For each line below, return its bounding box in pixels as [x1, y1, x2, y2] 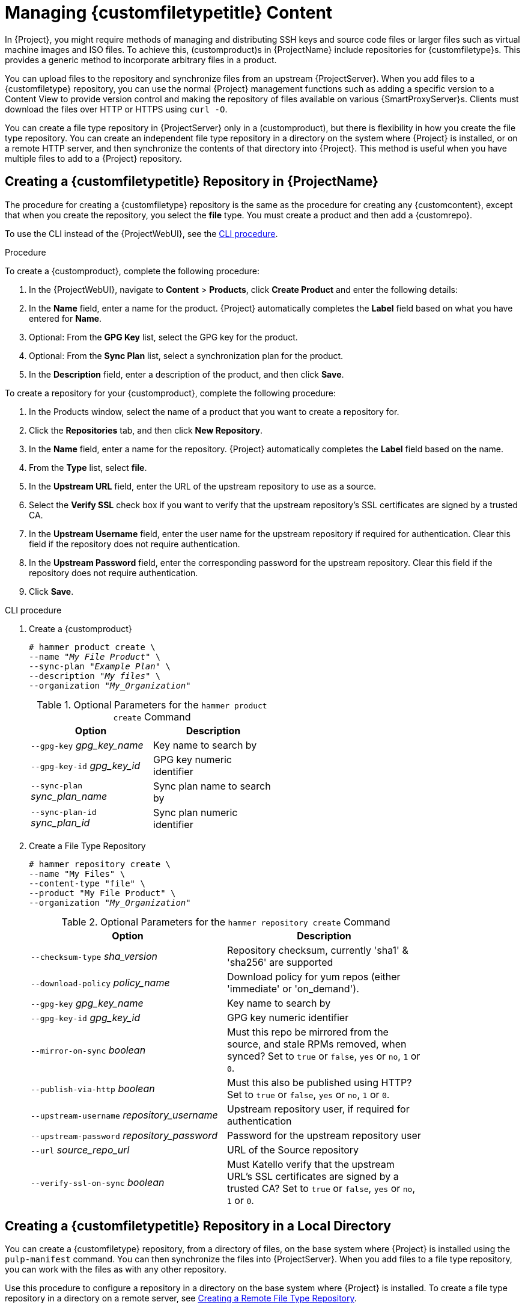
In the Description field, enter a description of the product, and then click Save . [29, 369, 344, 379]
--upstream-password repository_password [31, 1129, 217, 1141]
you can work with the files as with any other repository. [5, 1264, 226, 1275]
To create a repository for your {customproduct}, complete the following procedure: [5, 387, 336, 398]
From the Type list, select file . [29, 462, 147, 473]
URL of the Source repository [227, 1143, 359, 1156]
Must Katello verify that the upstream [227, 1158, 395, 1170]
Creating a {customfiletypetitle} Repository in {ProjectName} [5, 174, 378, 189]
